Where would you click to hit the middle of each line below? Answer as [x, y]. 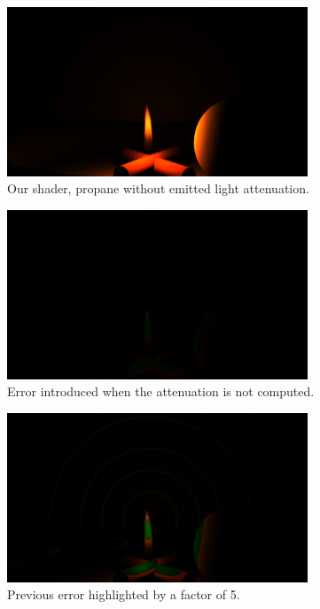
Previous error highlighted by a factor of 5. [124, 594]
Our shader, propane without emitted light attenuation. [158, 188]
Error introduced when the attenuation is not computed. [161, 391]
